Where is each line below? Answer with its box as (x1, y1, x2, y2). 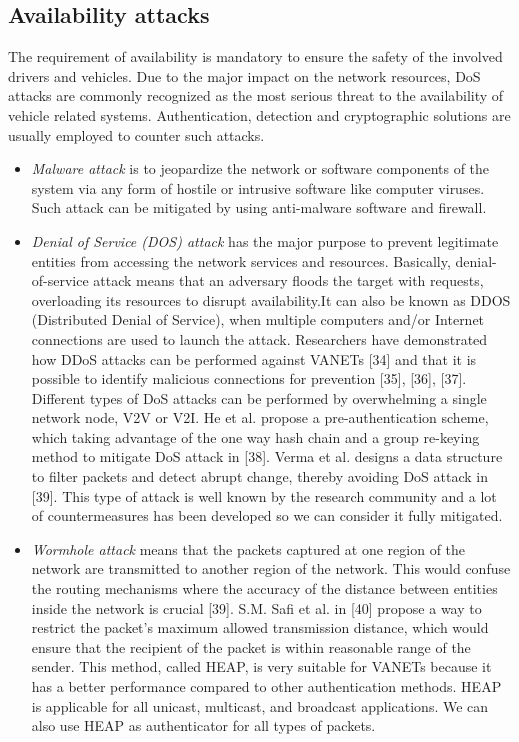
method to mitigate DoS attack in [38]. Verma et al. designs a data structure (31, 446, 503, 467)
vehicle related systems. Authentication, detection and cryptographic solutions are (8, 104, 511, 125)
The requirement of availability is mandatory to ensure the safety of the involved (8, 46, 503, 67)
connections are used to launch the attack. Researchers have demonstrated (31, 328, 488, 349)
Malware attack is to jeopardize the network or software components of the (31, 158, 490, 179)
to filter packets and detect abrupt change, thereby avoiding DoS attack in (31, 466, 488, 487)
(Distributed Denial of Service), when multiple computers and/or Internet (31, 309, 485, 330)
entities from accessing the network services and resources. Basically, (31, 250, 451, 271)
